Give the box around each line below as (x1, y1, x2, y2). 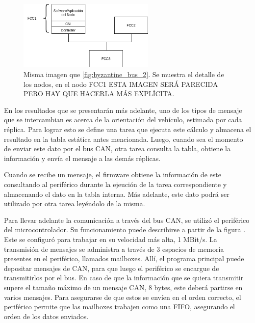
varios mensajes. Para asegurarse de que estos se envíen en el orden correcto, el (4, 292, 241, 302)
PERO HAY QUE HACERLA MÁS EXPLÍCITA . (24, 88, 175, 99)
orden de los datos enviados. (4, 311, 89, 321)
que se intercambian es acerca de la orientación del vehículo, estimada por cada (4, 114, 242, 125)
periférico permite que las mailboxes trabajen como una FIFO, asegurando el (4, 301, 235, 312)
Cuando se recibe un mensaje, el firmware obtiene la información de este (4, 169, 221, 180)
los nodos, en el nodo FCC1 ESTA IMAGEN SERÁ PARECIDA (24, 79, 218, 89)
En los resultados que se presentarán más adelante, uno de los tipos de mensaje (4, 105, 242, 115)
